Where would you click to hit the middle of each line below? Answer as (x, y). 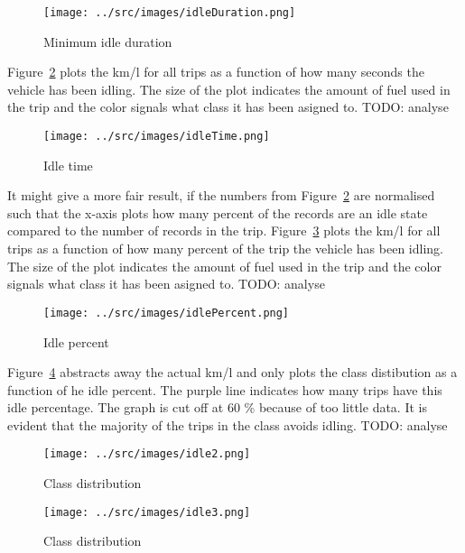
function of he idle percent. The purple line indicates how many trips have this (225, 389)
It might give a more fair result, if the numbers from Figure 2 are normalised (221, 195)
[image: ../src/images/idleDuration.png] (170, 13)
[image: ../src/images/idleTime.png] (157, 137)
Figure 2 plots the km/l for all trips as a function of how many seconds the (216, 72)
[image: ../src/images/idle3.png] (147, 512)
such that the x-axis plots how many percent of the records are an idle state (218, 212)
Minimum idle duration (108, 41)
